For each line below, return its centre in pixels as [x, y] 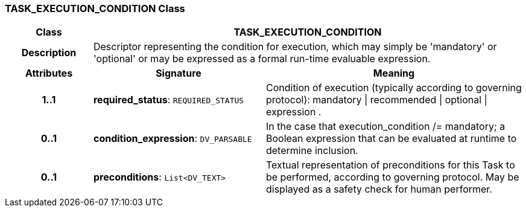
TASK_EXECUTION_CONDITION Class [95, 8]
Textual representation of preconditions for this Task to [390, 165]
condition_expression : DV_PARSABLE [173, 139]
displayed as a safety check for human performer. [379, 189]
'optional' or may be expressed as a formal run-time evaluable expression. [262, 59]
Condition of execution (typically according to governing [394, 88]
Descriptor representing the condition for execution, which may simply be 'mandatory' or [295, 47]
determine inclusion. [312, 151]
